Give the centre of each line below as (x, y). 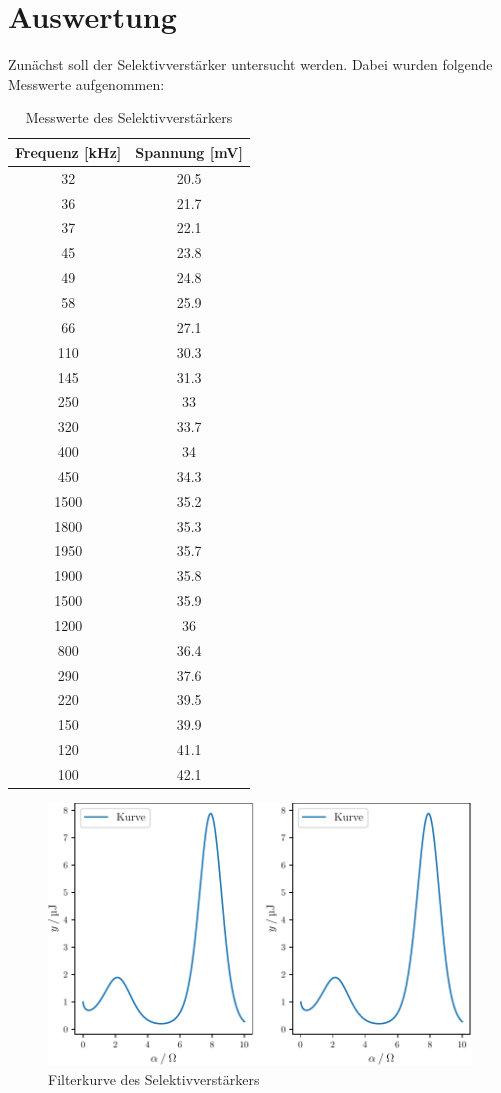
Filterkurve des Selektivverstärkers (154, 1078)
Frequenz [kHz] (68, 151)
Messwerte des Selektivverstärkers (129, 117)
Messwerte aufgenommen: (86, 83)
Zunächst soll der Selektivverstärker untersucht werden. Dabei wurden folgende (250, 64)
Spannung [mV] (189, 151)
